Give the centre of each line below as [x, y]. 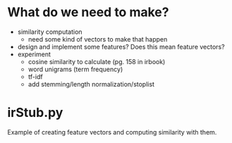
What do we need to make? [88, 12]
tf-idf [36, 76]
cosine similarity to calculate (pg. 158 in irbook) [97, 61]
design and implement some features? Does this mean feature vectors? [121, 46]
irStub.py [35, 113]
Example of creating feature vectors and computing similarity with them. [112, 132]
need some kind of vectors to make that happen [98, 39]
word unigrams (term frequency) [75, 69]
